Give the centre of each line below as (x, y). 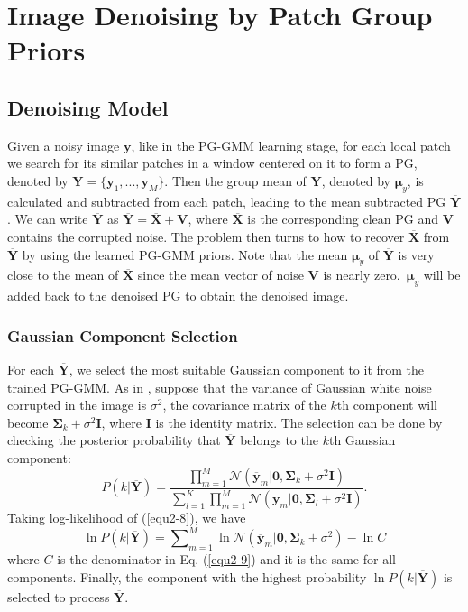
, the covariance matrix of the (244, 405)
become (28, 422)
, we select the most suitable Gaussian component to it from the (247, 369)
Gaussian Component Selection (123, 335)
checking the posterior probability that (114, 440)
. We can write (48, 219)
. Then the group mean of (235, 180)
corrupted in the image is (77, 405)
